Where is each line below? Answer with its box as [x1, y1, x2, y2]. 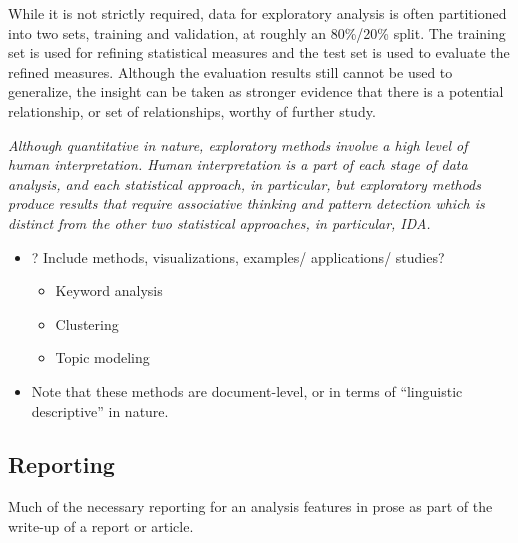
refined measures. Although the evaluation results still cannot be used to [8, 61, 453, 82]
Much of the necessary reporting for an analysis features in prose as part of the [8, 496, 493, 517]
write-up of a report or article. [8, 515, 194, 536]
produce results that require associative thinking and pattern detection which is [8, 193, 485, 214]
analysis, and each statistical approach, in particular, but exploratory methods [8, 173, 481, 194]
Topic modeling [55, 347, 150, 368]
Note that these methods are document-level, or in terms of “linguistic [31, 380, 463, 401]
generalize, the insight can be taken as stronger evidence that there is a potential [8, 81, 504, 102]
